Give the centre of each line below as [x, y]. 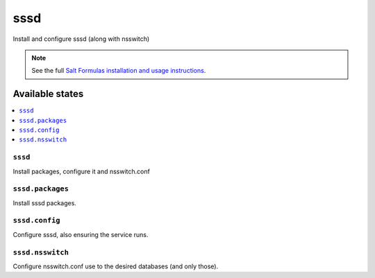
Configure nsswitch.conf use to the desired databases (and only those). [116, 266]
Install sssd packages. [44, 203]
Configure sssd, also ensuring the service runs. [81, 234]
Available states [48, 94]
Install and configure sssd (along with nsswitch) [81, 39]
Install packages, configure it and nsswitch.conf [82, 171]
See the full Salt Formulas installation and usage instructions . [119, 71]
